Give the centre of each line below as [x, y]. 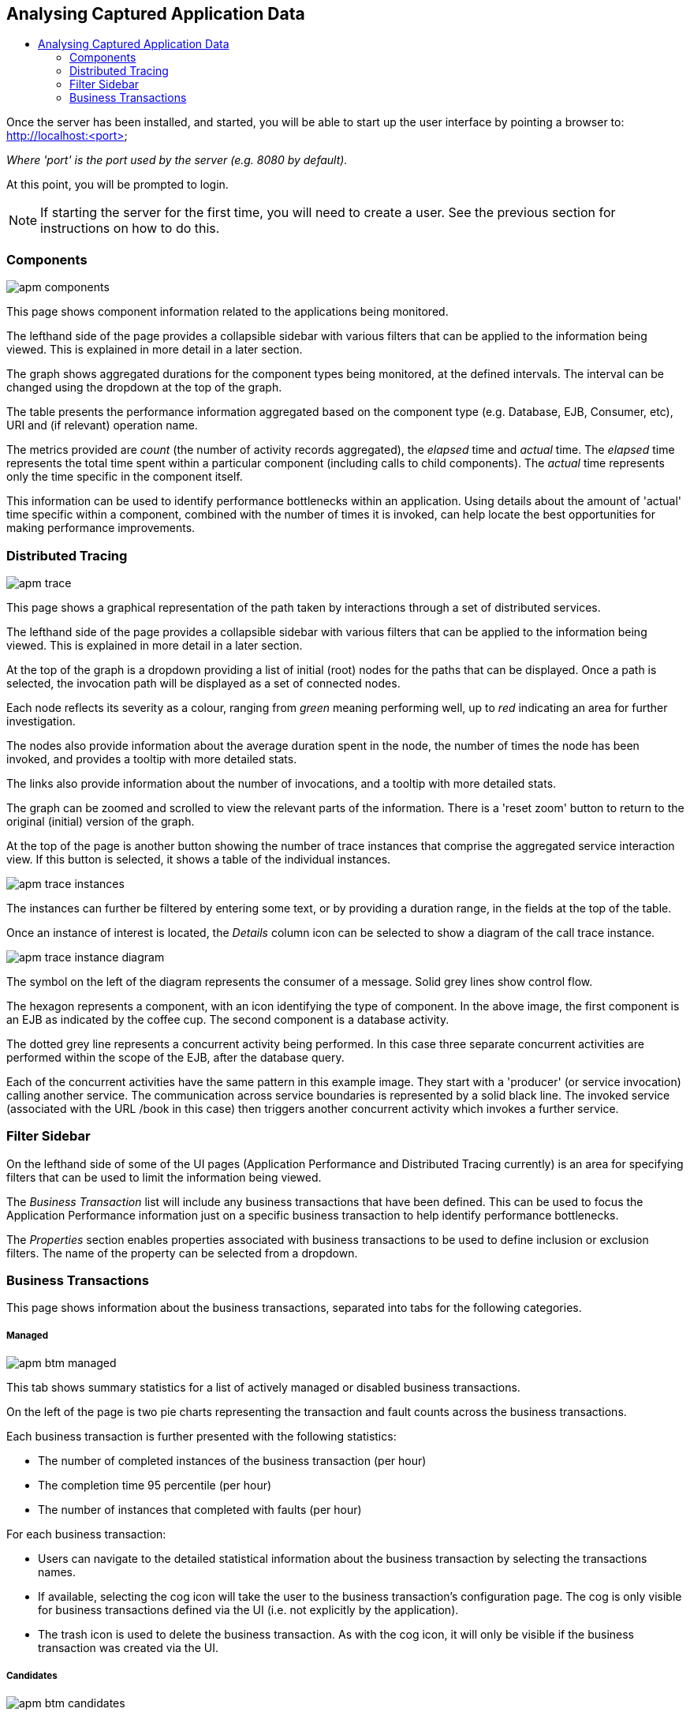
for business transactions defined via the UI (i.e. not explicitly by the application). [248, 1610]
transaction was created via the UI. [128, 1648]
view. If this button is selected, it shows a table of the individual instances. [199, 859]
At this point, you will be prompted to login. [117, 185]
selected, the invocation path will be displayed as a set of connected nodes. [203, 683]
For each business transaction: [86, 1534]
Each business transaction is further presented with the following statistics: [201, 1437]
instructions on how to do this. [130, 229]
